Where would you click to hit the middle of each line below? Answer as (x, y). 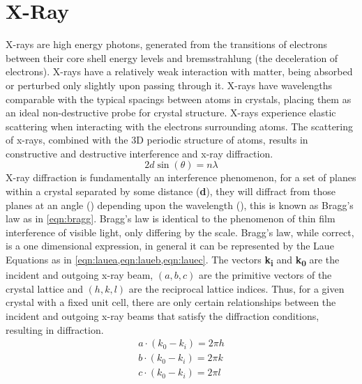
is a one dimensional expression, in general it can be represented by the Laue (170, 246)
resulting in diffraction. (55, 329)
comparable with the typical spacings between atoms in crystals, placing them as (179, 99)
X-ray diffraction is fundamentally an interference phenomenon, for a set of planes (181, 177)
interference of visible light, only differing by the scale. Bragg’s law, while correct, (180, 232)
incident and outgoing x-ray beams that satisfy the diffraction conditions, (163, 315)
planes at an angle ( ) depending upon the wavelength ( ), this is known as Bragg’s (180, 205)
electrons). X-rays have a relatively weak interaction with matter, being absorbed (179, 71)
